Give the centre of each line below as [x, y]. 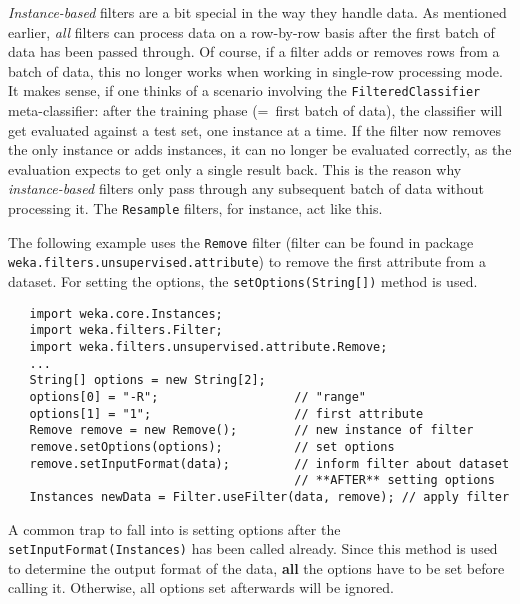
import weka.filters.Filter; [126, 330]
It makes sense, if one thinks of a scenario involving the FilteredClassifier [244, 90]
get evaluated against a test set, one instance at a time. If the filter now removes [255, 129]
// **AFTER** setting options [394, 480]
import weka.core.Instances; [126, 313]
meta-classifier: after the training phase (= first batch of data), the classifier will [255, 110]
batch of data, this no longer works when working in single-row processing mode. [255, 70]
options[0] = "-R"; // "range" [197, 396]
